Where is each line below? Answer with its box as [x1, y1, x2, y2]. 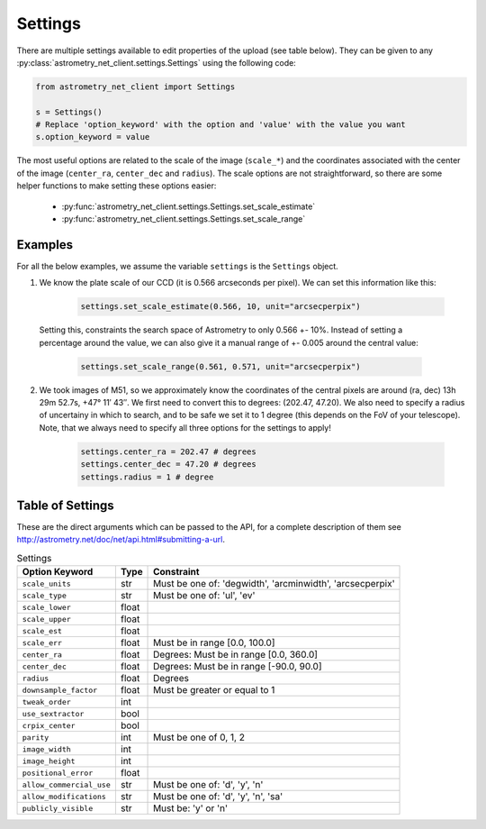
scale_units [22, 578, 71, 588]
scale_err [22, 638, 63, 648]
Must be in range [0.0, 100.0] [153, 636, 275, 649]
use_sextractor [22, 708, 85, 718]
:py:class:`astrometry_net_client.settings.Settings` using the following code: [16, 57, 296, 68]
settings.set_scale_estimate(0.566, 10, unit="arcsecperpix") [80, 302, 361, 312]
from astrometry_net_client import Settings [35, 81, 236, 92]
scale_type [22, 590, 67, 600]
